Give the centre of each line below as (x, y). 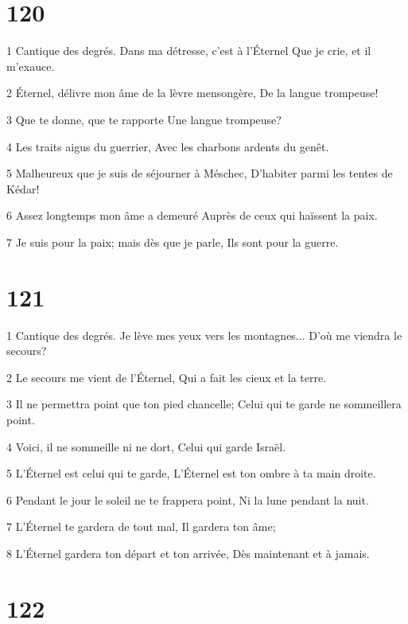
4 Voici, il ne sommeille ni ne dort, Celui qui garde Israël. (146, 446)
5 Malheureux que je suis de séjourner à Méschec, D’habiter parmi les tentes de (200, 173)
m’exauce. (31, 66)
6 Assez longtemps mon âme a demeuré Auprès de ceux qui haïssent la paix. (192, 215)
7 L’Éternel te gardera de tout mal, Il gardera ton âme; (141, 526)
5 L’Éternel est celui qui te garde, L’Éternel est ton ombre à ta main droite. (191, 473)
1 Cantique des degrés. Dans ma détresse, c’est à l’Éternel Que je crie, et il (189, 51)
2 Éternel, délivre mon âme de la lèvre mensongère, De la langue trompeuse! (192, 93)
